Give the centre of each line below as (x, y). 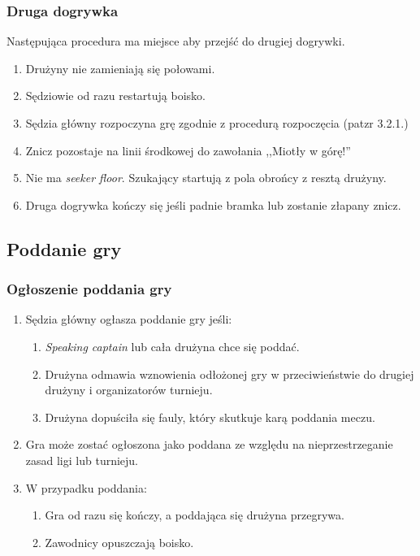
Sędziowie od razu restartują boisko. (115, 96)
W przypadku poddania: (86, 487)
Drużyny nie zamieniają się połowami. (120, 68)
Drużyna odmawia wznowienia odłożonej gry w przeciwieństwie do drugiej (229, 374)
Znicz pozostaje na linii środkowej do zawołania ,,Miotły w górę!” (188, 150)
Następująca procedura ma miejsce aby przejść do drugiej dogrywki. (176, 41)
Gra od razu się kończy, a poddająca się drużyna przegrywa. (195, 515)
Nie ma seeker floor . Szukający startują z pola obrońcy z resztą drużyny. (206, 178)
